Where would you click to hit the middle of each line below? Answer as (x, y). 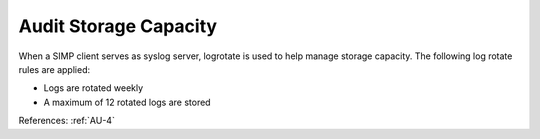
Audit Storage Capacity (118, 26)
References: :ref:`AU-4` (66, 121)
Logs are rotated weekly (93, 88)
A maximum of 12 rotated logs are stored (127, 102)
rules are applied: (54, 69)
